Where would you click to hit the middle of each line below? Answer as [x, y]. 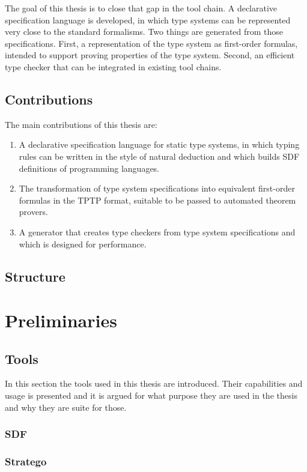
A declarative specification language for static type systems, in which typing [159, 144]
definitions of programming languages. [89, 168]
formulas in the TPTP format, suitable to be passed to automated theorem [157, 200]
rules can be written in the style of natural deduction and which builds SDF [159, 156]
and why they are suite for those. [66, 407]
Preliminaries [61, 320]
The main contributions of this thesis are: [81, 124]
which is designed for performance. [83, 244]
